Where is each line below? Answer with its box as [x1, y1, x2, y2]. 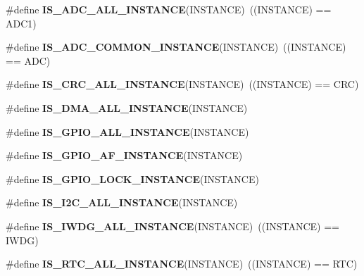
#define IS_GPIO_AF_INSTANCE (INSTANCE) [6, 148, 243, 163]
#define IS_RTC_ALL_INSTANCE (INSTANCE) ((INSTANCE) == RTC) [6, 256, 358, 271]
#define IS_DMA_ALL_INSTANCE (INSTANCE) [6, 100, 248, 115]
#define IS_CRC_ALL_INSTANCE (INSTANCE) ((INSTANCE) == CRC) [6, 77, 359, 92]
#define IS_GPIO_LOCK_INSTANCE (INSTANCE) [6, 171, 259, 186]
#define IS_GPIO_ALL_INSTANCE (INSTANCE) [6, 124, 249, 139]
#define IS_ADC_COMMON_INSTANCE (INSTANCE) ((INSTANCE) [6, 39, 346, 54]
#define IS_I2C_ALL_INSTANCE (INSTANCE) [6, 195, 238, 210]
